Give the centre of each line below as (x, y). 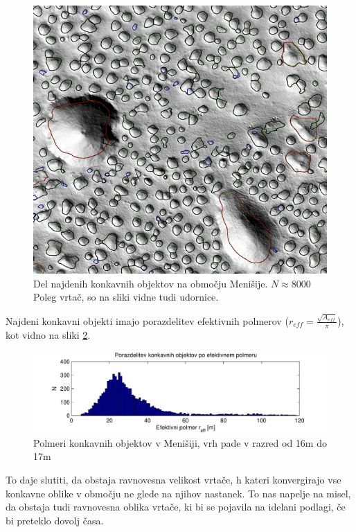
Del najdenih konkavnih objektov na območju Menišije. (151, 283)
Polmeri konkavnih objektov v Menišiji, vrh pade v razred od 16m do (180, 442)
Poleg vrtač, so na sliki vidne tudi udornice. (126, 297)
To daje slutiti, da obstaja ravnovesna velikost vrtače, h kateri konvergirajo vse (173, 479)
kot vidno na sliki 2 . (48, 334)
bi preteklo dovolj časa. (55, 520)
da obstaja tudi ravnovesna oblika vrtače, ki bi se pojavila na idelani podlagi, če (176, 507)
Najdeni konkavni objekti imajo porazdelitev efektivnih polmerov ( (147, 320)
